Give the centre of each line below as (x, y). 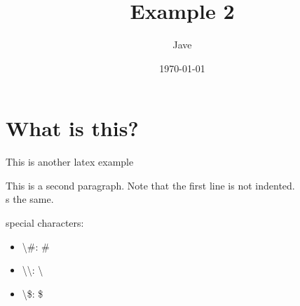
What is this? (72, 128)
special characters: (45, 223)
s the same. (30, 199)
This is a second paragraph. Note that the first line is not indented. (150, 185)
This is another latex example (70, 162)
